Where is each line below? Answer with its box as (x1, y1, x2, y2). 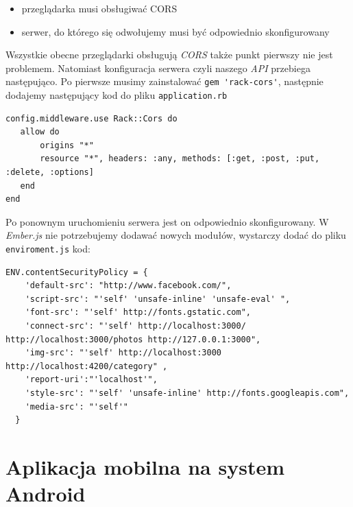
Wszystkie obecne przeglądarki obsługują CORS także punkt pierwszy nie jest (5, 47, 333, 62)
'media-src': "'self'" (25, 401, 128, 412)
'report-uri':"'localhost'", (25, 375, 158, 385)
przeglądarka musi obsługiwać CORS (21, 1, 178, 15)
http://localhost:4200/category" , (5, 361, 168, 371)
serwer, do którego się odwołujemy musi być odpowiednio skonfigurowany (21, 24, 330, 38)
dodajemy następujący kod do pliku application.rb (5, 88, 228, 102)
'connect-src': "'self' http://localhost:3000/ (25, 321, 246, 331)
